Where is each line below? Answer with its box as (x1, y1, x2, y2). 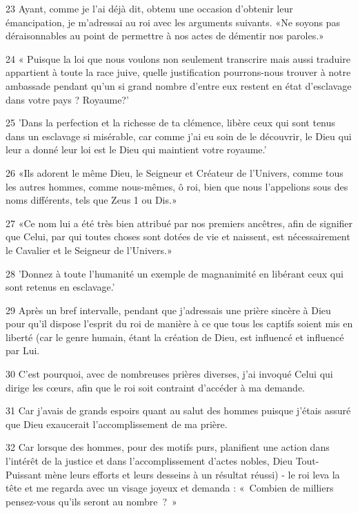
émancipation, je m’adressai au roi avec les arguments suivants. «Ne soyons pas (6, 14, 340, 29)
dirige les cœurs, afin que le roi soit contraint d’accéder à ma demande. (6, 380, 306, 394)
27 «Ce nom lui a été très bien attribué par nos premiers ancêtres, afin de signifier (6, 215, 353, 230)
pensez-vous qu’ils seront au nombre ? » (6, 494, 177, 508)
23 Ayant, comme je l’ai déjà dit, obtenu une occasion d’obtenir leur (6, 1, 293, 15)
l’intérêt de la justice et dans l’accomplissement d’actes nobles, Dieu (6, 454, 292, 468)
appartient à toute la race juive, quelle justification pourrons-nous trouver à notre (6, 65, 351, 79)
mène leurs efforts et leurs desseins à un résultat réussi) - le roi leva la (44, 467, 340, 481)
